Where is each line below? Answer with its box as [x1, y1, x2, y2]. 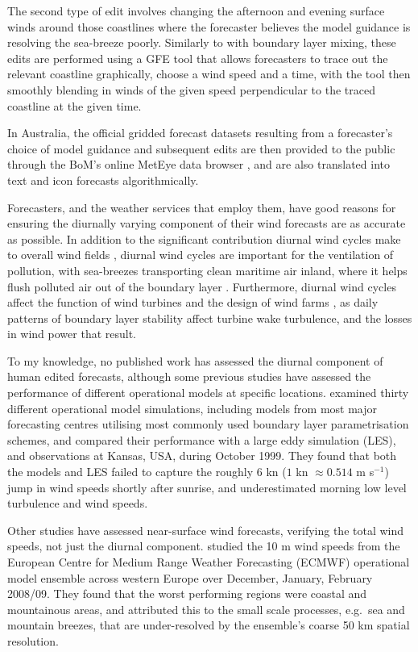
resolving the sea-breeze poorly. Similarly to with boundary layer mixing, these [7, 34, 396, 51]
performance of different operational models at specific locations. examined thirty [7, 384, 409, 401]
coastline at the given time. [7, 97, 142, 114]
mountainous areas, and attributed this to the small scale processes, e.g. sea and [7, 600, 405, 617]
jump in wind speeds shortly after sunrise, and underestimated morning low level [7, 479, 407, 495]
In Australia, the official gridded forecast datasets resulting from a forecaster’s [7, 124, 393, 141]
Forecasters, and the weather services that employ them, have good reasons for [7, 199, 396, 215]
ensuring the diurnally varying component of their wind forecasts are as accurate [7, 215, 406, 232]
